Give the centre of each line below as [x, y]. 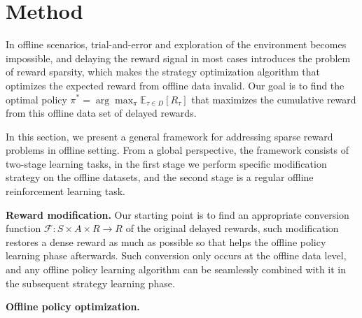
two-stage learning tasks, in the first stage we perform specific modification [166, 163]
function [23, 228]
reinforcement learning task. [65, 191]
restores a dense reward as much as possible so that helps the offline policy [166, 241]
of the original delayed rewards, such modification [232, 228]
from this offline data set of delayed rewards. [101, 113]
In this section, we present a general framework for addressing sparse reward [169, 136]
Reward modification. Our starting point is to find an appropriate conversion [177, 214]
